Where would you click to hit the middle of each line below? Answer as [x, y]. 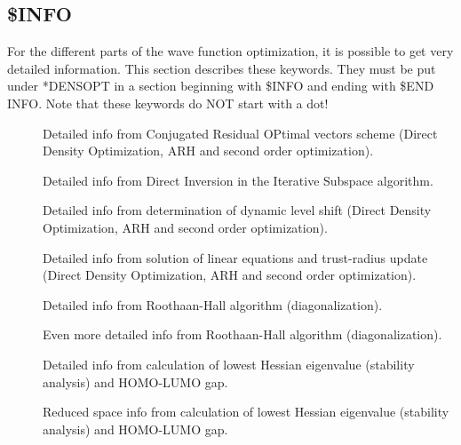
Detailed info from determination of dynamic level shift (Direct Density [237, 210]
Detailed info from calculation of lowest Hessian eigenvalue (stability [229, 364]
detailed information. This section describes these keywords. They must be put [222, 68]
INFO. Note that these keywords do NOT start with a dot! [168, 103]
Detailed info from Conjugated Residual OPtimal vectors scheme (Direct [240, 133]
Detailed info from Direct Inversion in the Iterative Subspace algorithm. [238, 180]
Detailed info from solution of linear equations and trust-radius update [235, 257]
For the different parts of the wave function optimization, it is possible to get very [230, 51]
